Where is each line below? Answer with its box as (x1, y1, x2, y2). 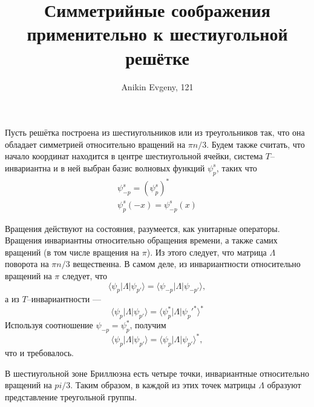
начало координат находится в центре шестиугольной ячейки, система (5, 150, 263, 162)
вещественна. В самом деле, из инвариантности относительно (73, 257, 301, 270)
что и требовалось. (5, 346, 74, 359)
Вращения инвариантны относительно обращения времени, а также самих (5, 234, 278, 247)
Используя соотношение (5, 319, 93, 331)
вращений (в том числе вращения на (5, 245, 140, 258)
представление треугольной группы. (5, 391, 137, 403)
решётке (125, 45, 189, 70)
